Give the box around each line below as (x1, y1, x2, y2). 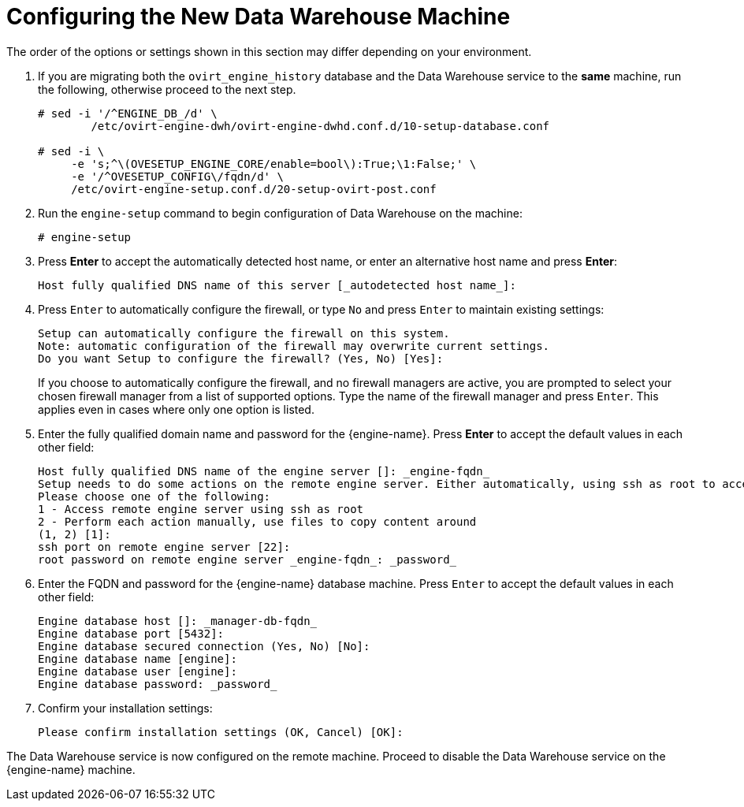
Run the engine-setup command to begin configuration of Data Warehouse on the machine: (38, 206, 523, 220)
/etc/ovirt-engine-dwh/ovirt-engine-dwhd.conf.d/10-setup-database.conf (91, 119, 550, 132)
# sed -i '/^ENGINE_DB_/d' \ (38, 106, 218, 120)
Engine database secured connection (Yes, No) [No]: (38, 639, 370, 653)
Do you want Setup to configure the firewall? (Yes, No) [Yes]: (38, 351, 444, 365)
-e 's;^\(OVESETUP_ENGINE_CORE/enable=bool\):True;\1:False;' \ (71, 157, 477, 170)
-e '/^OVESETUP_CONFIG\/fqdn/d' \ (71, 169, 284, 183)
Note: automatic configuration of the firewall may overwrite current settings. (38, 339, 550, 352)
